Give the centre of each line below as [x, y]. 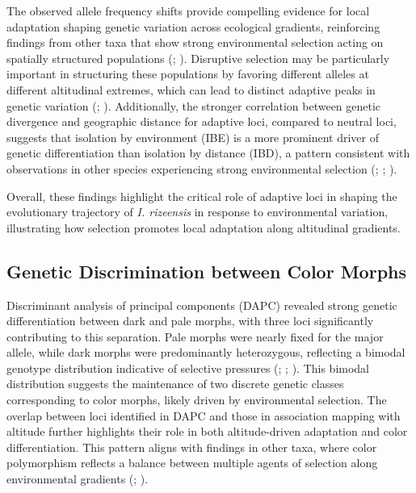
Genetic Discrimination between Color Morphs [207, 271]
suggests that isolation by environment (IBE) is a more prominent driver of [193, 137]
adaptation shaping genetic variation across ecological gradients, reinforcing [193, 26]
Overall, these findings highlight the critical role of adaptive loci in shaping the [202, 196]
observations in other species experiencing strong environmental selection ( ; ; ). [202, 168]
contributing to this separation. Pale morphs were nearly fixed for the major [195, 336]
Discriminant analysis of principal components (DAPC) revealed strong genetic [202, 305]
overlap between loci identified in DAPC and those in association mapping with [204, 415]
